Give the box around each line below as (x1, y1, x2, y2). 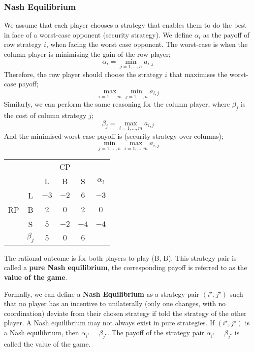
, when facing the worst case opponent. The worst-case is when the (46, 39, 248, 49)
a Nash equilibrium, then (4, 327, 79, 337)
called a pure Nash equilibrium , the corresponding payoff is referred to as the (4, 262, 247, 273)
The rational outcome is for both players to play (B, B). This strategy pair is (4, 252, 237, 263)
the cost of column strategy (4, 110, 87, 120)
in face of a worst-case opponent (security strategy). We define (4, 29, 192, 39)
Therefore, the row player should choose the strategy (4, 69, 163, 79)
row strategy (4, 39, 42, 49)
